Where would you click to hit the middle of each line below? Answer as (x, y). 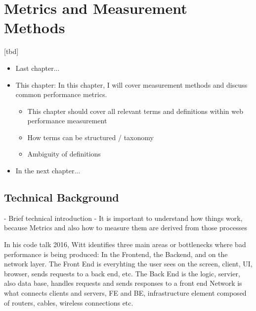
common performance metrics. (61, 94)
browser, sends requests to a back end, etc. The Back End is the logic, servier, (122, 273)
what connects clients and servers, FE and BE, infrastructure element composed (125, 293)
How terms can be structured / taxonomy (90, 137)
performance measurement (67, 121)
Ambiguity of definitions (64, 154)
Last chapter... (38, 68)
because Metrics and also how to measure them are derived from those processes (126, 228)
